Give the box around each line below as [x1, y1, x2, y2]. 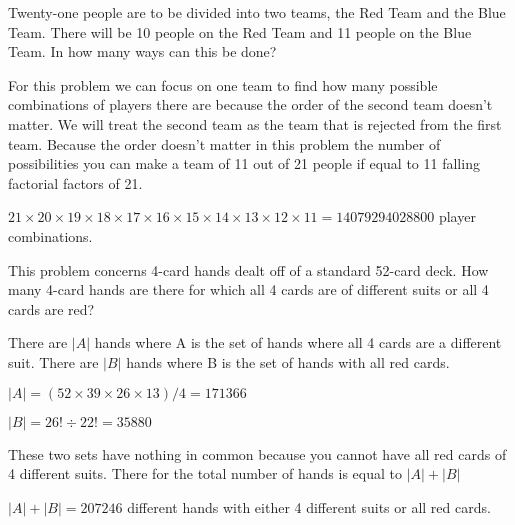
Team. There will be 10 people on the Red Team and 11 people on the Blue [8, 21, 472, 42]
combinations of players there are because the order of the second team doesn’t [8, 94, 493, 115]
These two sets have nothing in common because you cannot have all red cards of [8, 443, 507, 464]
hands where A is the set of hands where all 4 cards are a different [94, 332, 502, 353]
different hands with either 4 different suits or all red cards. [127, 496, 491, 517]
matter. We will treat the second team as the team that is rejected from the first [8, 113, 502, 134]
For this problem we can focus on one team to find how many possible [8, 74, 438, 95]
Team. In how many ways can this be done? [8, 41, 277, 62]
